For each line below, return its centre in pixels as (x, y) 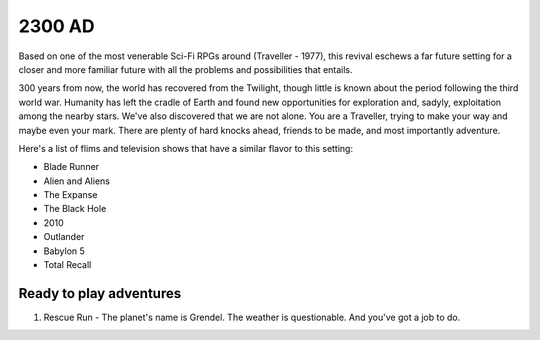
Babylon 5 (64, 251)
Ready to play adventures (100, 293)
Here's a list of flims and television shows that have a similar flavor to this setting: (186, 148)
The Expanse (70, 195)
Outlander (64, 237)
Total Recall (67, 265)
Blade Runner (71, 167)
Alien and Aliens (76, 181)
